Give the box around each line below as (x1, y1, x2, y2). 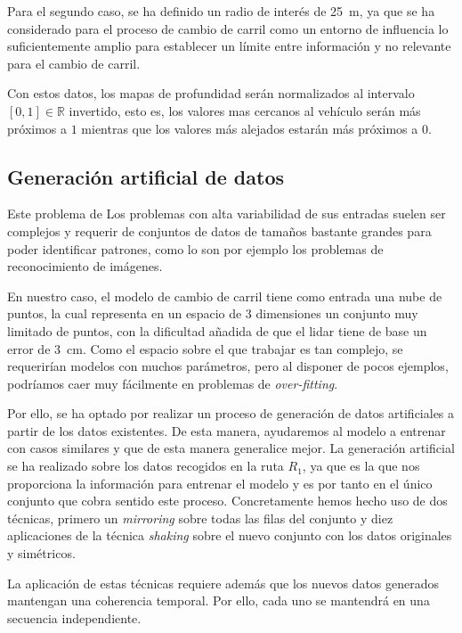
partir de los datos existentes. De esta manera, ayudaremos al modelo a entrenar (7, 421, 446, 440)
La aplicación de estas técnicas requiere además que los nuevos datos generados (7, 573, 440, 592)
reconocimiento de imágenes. (7, 257, 163, 275)
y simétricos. (7, 544, 76, 563)
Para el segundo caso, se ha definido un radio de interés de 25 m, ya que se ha (7, 2, 435, 20)
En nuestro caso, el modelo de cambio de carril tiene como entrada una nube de (7, 286, 442, 305)
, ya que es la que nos (302, 456, 420, 475)
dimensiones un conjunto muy (255, 304, 418, 323)
